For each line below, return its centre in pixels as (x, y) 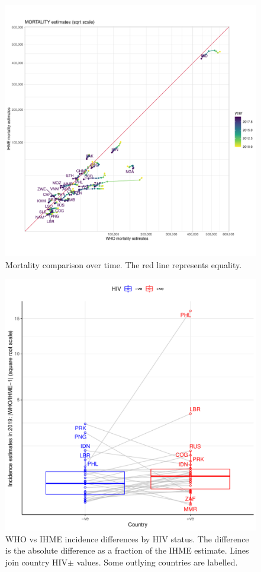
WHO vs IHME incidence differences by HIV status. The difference (127, 538)
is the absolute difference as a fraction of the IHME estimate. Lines (127, 550)
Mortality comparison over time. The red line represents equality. (124, 264)
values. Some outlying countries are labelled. (157, 562)
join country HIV (37, 562)
